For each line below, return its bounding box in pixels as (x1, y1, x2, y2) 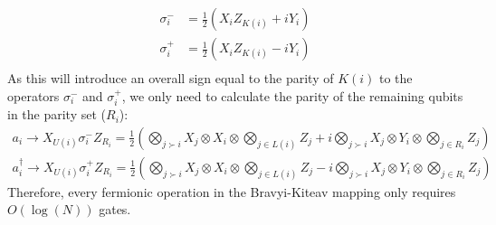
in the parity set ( (7, 105, 107, 124)
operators (7, 86, 60, 105)
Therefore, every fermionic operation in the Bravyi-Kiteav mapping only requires (7, 182, 456, 201)
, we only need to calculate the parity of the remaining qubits (121, 86, 463, 105)
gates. (99, 200, 131, 219)
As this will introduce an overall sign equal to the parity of (7, 69, 334, 88)
